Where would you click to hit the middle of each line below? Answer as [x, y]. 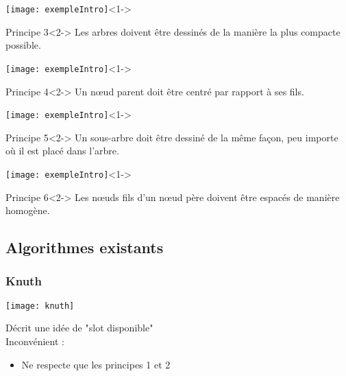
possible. [23, 45]
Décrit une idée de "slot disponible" [79, 328]
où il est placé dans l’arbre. [62, 151]
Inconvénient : [35, 341]
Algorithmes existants [85, 247]
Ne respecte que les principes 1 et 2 [96, 364]
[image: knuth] [40, 306]
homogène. [28, 210]
